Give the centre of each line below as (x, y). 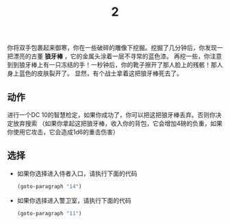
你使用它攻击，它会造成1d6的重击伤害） (63, 132)
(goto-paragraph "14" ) (49, 186)
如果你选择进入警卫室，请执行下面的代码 (74, 200)
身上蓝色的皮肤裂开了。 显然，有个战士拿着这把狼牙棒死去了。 (95, 73)
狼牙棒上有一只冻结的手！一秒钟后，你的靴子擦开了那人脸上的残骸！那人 (121, 65)
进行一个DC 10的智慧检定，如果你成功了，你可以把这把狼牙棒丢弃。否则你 (111, 115)
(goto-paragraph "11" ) (49, 213)
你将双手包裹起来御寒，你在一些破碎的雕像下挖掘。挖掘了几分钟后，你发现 (112, 48)
